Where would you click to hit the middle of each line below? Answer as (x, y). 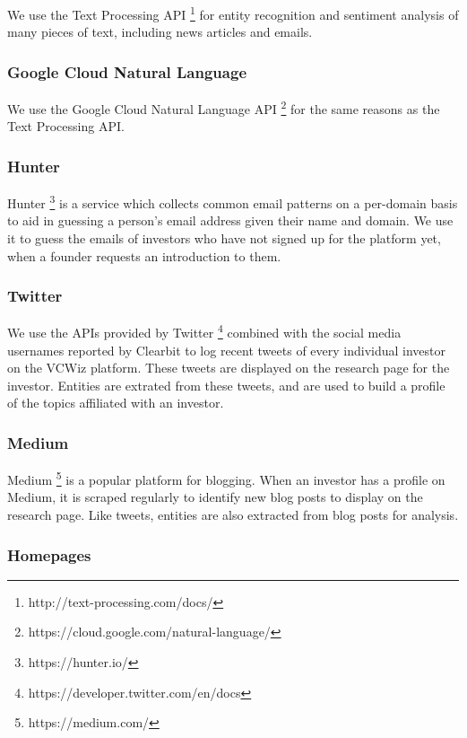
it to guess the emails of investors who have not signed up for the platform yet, (224, 237)
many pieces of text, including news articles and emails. (160, 32)
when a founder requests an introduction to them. (144, 255)
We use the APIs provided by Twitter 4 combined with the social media (204, 331)
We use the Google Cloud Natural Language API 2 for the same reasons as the (224, 107)
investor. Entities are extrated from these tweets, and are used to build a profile (226, 385)
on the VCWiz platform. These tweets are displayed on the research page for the (229, 368)
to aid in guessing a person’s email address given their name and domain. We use (230, 220)
